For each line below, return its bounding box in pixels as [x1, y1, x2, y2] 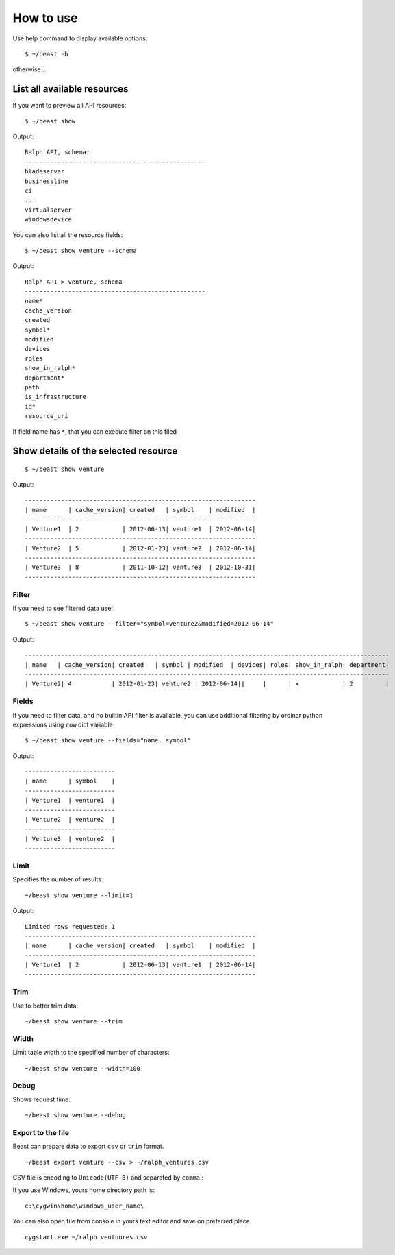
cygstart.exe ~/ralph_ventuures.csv [25, 1233, 148, 1241]
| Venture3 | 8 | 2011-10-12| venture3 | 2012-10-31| [25, 563, 256, 572]
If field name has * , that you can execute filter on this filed [12, 427, 177, 435]
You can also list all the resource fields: [12, 230, 123, 239]
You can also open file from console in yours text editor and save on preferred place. [12, 1217, 252, 1226]
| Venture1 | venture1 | [25, 796, 116, 805]
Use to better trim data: [12, 1001, 79, 1010]
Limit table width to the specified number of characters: [12, 1049, 170, 1057]
